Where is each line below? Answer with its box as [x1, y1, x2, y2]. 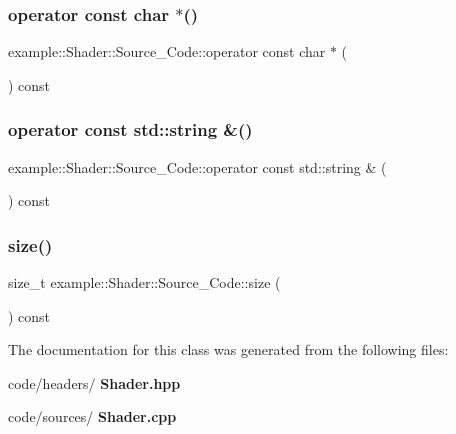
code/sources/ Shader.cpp [8, 406, 177, 427]
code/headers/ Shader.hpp [8, 372, 181, 393]
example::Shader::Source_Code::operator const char [8, 41, 326, 62]
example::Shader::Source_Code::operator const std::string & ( [8, 156, 387, 177]
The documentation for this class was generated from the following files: [8, 339, 449, 360]
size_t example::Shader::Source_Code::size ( [8, 272, 281, 293]
